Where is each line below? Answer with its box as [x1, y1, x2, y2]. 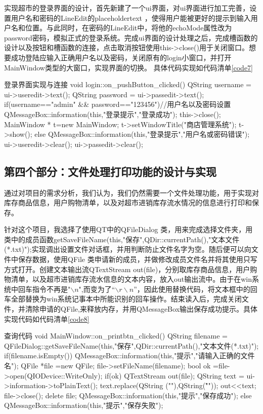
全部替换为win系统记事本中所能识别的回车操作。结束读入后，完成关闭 [11, 293, 242, 304]
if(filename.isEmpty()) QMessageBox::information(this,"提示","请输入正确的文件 [4, 350, 255, 361]
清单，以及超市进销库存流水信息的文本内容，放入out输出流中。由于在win [11, 274, 252, 284]
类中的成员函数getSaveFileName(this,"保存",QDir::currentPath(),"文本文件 [4, 234, 240, 244]
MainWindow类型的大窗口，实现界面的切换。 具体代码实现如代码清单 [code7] [4, 62, 253, 72]
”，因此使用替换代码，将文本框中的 [134, 283, 250, 294]
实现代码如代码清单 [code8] [4, 313, 90, 324]
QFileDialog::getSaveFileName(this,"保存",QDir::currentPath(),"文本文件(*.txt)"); [4, 340, 259, 351]
